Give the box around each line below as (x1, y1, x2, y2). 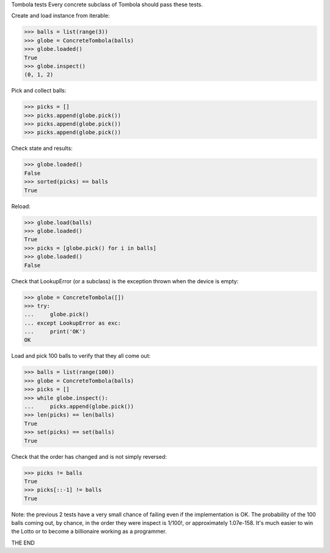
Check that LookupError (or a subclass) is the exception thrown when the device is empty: (11, 277, 239, 284)
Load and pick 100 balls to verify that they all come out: (11, 352, 151, 360)
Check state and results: (11, 144, 73, 152)
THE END (11, 539, 35, 546)
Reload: (11, 202, 31, 210)
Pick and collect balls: (11, 87, 67, 94)
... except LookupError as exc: (24, 319, 122, 327)
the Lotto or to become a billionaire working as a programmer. (11, 528, 167, 535)
